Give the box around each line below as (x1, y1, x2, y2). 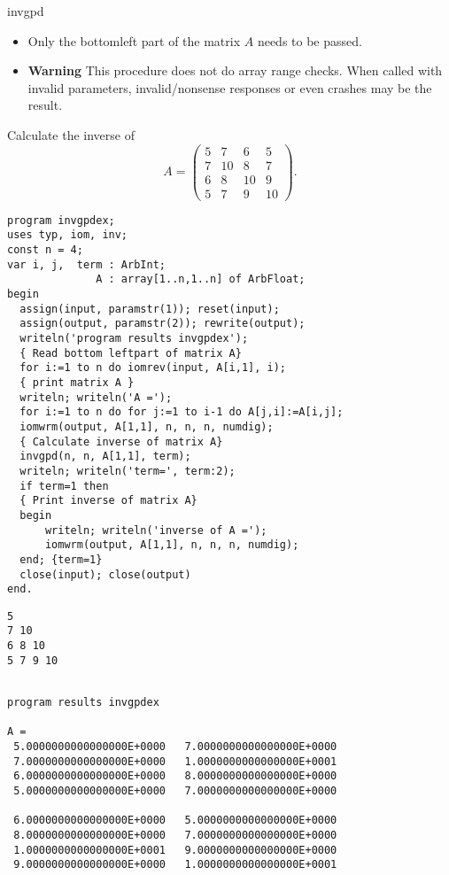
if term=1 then (19, 479, 109, 492)
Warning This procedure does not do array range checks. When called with (27, 61, 443, 80)
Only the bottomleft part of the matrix (27, 31, 241, 50)
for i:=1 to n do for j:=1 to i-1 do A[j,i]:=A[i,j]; (19, 406, 344, 419)
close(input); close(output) (19, 568, 191, 581)
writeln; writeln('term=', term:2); (19, 464, 236, 477)
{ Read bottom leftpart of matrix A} (19, 346, 242, 360)
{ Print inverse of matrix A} (19, 494, 197, 507)
